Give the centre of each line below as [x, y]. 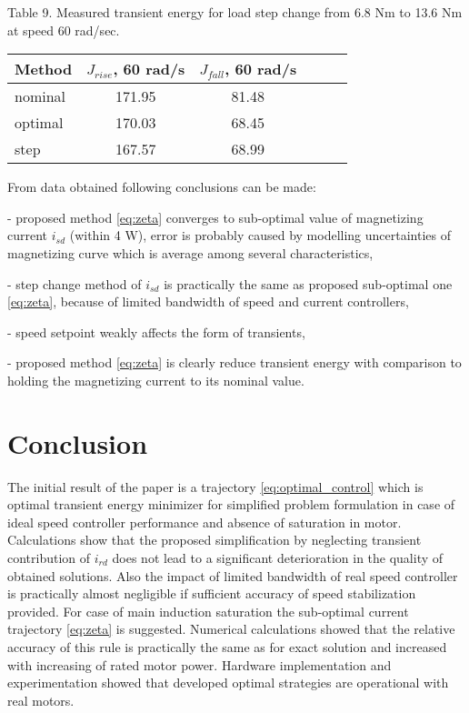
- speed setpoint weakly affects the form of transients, [156, 331]
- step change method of [75, 283]
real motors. [41, 700]
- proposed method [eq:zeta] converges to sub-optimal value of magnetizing [215, 217]
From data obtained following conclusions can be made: [162, 187]
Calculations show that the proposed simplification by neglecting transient [215, 540]
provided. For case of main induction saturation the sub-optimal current [208, 611]
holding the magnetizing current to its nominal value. [156, 380]
